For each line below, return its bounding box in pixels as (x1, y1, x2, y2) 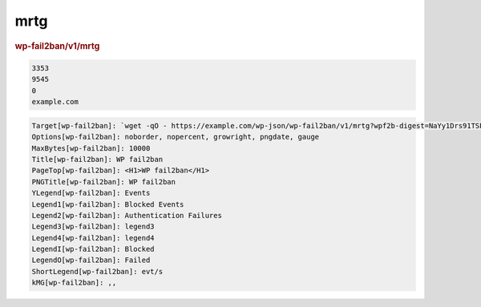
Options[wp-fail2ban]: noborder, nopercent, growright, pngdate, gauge (31, 132, 320, 142)
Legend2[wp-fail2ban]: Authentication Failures (31, 211, 222, 220)
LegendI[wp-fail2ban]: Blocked (31, 244, 156, 254)
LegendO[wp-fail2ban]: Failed (31, 256, 151, 265)
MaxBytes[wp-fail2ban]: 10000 (31, 143, 151, 152)
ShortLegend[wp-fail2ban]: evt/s (31, 267, 164, 276)
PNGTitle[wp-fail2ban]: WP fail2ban (31, 177, 176, 186)
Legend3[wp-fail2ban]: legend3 (31, 222, 156, 232)
